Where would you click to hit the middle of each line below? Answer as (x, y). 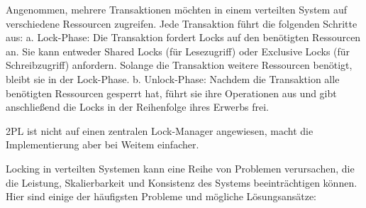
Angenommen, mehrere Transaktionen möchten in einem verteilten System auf (176, 9)
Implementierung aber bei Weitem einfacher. (102, 144)
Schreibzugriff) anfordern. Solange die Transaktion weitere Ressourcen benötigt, (179, 65)
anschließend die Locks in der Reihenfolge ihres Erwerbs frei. (137, 107)
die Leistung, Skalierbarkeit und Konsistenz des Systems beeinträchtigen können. (182, 182)
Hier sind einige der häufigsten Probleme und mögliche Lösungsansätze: (161, 196)
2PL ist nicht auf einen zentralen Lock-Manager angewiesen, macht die (160, 130)
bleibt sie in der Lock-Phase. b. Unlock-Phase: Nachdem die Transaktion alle (173, 78)
